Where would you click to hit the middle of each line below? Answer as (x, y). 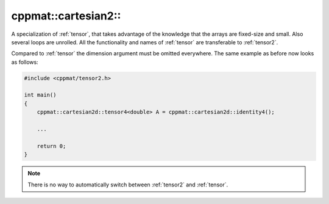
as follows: (25, 62)
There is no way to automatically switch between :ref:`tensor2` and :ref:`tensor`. (128, 185)
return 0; (51, 146)
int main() (40, 95)
